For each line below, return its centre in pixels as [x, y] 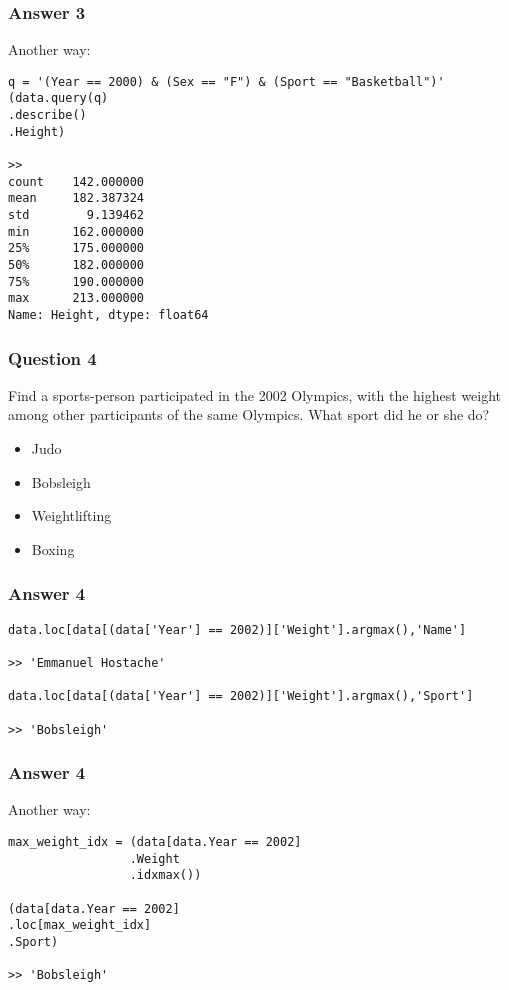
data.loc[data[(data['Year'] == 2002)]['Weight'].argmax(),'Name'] [237, 629]
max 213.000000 [76, 298]
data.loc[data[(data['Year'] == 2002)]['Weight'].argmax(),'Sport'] [241, 696]
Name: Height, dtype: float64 [108, 315]
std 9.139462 [76, 215]
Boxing [53, 548]
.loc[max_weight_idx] [80, 925]
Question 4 [52, 357]
